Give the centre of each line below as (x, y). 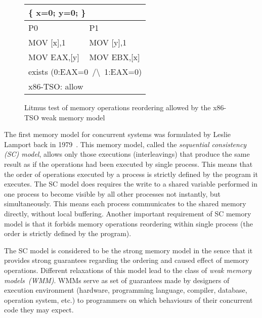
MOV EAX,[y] (54, 57)
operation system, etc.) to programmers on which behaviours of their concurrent (128, 300)
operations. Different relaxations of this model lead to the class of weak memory (128, 270)
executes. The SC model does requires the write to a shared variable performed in (131, 184)
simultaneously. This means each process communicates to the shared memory (125, 203)
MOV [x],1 (47, 42)
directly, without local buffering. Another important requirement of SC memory (128, 213)
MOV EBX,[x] (115, 57)
